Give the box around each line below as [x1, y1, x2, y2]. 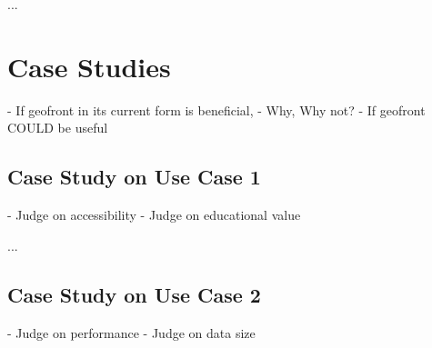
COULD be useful [7, 118, 108, 137]
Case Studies [7, 47, 171, 85]
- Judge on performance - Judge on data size [7, 323, 256, 342]
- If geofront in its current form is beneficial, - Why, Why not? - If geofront [7, 100, 426, 119]
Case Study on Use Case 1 [7, 163, 261, 191]
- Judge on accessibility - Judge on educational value [7, 205, 301, 224]
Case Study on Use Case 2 [7, 280, 261, 308]
